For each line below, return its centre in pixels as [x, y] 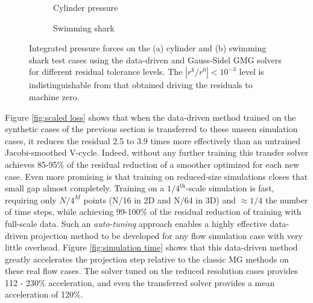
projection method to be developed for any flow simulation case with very [166, 235]
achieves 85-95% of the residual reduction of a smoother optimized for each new [152, 164]
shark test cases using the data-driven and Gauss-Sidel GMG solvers [155, 59]
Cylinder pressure [86, 7]
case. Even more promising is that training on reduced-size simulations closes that [156, 176]
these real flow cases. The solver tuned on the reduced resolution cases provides [151, 271]
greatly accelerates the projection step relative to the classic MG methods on [147, 259]
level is [251, 72]
